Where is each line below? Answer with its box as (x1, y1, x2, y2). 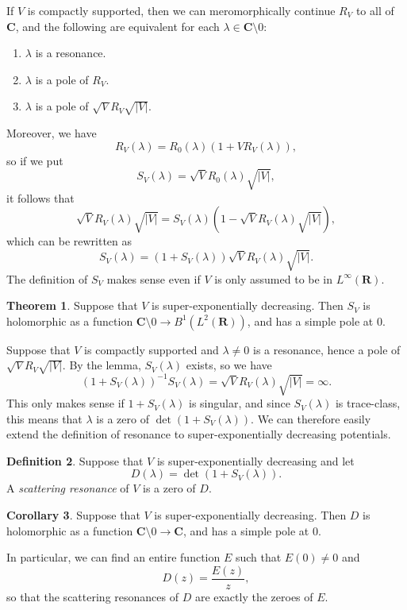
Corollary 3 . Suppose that (6, 507, 140, 523)
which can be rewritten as (6, 233, 132, 249)
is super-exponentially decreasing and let (156, 452, 355, 469)
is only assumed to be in (214, 270, 333, 287)
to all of (355, 2, 394, 18)
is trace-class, (335, 395, 401, 411)
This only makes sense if (6, 395, 125, 411)
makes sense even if (106, 270, 201, 287)
